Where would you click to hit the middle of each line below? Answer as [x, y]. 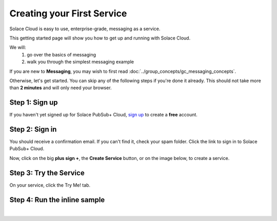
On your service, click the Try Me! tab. [50, 185]
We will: [18, 47]
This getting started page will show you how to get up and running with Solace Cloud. [100, 38]
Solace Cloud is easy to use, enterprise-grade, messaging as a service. [85, 29]
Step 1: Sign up [34, 103]
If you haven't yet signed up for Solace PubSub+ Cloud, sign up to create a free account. [103, 115]
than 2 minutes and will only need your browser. [61, 88]
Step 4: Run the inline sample [57, 200]
